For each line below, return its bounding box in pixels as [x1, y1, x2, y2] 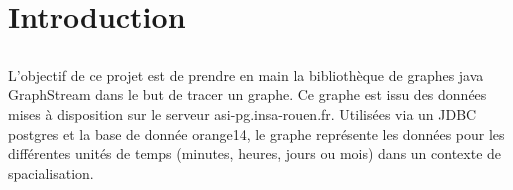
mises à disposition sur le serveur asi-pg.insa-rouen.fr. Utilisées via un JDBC [8, 103, 477, 124]
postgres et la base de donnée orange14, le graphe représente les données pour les [8, 123, 505, 144]
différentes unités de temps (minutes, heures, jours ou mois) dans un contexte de [8, 143, 502, 164]
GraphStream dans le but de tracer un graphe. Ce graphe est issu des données [8, 84, 487, 105]
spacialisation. [8, 162, 94, 183]
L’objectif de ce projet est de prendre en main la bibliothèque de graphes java [8, 64, 484, 85]
